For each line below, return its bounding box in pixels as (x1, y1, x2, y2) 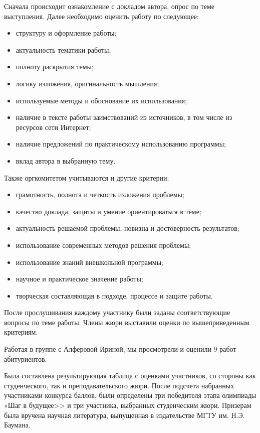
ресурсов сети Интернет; (16, 121, 91, 132)
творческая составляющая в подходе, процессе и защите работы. (16, 290, 213, 301)
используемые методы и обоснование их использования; (16, 95, 187, 105)
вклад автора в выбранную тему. (16, 155, 116, 166)
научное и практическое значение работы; (16, 273, 143, 284)
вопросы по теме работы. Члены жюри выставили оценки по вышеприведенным (4, 317, 249, 327)
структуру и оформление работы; (16, 28, 117, 38)
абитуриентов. (4, 353, 47, 364)
